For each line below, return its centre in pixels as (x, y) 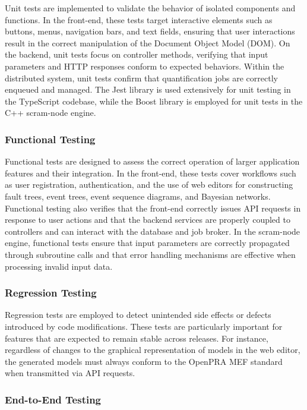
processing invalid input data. (59, 266)
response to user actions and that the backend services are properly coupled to (148, 220)
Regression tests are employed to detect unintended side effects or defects (138, 315)
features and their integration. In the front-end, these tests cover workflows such (151, 173)
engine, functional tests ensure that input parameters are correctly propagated (147, 243)
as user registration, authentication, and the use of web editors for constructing (149, 184)
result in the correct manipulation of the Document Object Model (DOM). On (148, 42)
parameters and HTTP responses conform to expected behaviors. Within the (145, 66)
